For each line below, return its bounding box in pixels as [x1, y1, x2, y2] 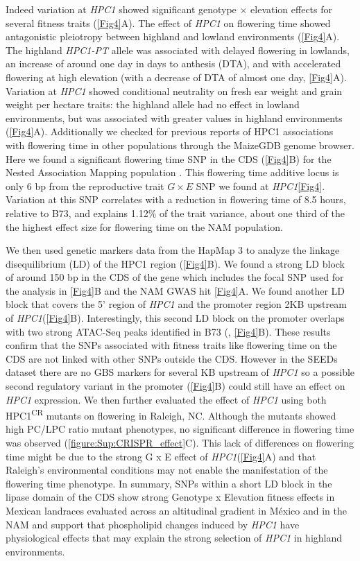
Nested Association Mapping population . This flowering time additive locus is [6, 165, 339, 180]
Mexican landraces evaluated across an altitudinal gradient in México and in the [6, 503, 347, 518]
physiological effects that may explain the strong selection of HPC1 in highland [6, 530, 343, 545]
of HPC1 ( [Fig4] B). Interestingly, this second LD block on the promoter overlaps [6, 311, 345, 325]
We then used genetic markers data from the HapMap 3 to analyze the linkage [6, 243, 340, 257]
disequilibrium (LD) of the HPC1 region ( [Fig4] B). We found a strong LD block [6, 256, 345, 270]
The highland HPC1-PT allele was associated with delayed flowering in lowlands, [6, 42, 350, 57]
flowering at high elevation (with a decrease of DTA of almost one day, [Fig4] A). [6, 69, 347, 84]
